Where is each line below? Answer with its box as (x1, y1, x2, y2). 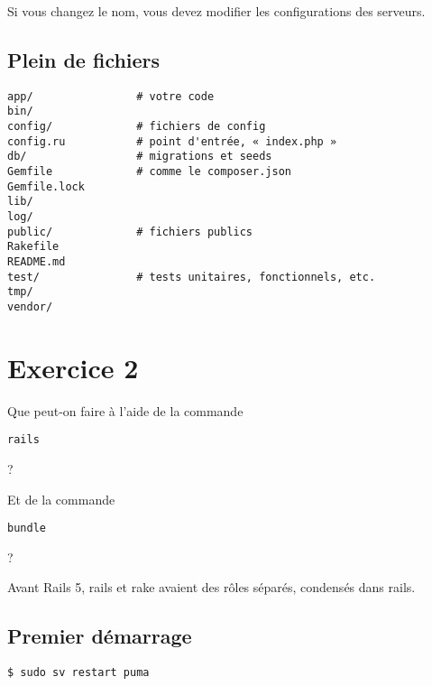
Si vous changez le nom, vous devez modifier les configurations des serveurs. (7, 2, 426, 20)
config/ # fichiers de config (7, 120, 266, 134)
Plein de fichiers (7, 45, 161, 73)
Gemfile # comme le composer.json (7, 165, 291, 179)
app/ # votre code (7, 89, 215, 103)
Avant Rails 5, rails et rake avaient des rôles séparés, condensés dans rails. (7, 578, 416, 597)
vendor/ (7, 300, 53, 313)
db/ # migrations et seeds (7, 150, 272, 163)
